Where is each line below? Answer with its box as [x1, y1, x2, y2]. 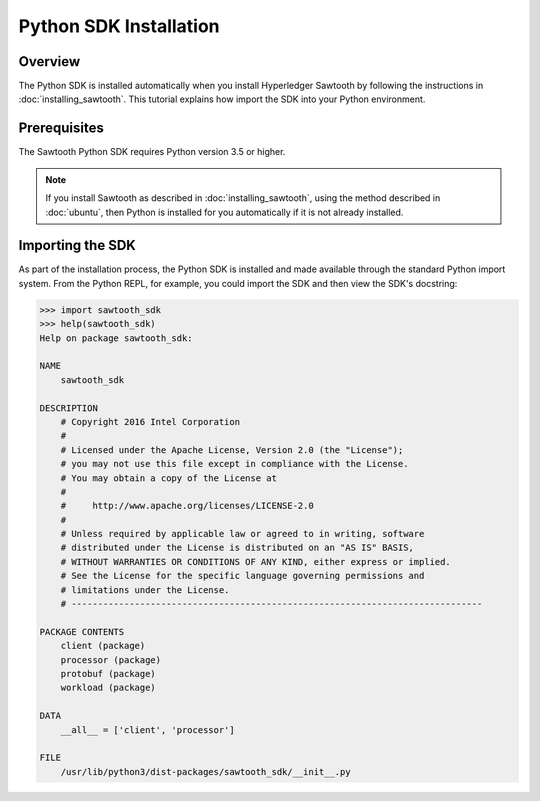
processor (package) [60, 654, 162, 665]
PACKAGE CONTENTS [39, 626, 125, 637]
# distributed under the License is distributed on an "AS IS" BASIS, [60, 542, 415, 554]
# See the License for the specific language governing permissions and [60, 570, 425, 582]
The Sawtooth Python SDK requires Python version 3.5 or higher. [18, 146, 286, 158]
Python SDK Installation [18, 15, 220, 37]
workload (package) [60, 682, 157, 694]
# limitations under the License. [60, 584, 230, 595]
